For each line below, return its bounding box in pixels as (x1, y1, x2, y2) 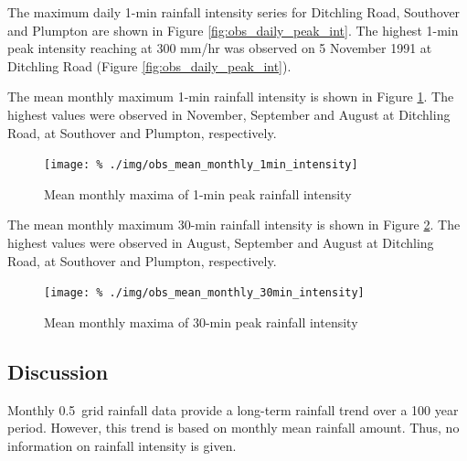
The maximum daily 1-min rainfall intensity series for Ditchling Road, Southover (7, 3, 461, 21)
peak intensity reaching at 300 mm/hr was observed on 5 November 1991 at (7, 38, 432, 58)
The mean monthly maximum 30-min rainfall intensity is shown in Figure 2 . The (7, 215, 461, 234)
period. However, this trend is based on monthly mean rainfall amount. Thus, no (7, 418, 460, 437)
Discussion (7, 357, 109, 385)
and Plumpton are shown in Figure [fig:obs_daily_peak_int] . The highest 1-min (7, 20, 459, 39)
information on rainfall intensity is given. (7, 435, 237, 455)
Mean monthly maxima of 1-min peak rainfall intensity (44, 184, 352, 203)
